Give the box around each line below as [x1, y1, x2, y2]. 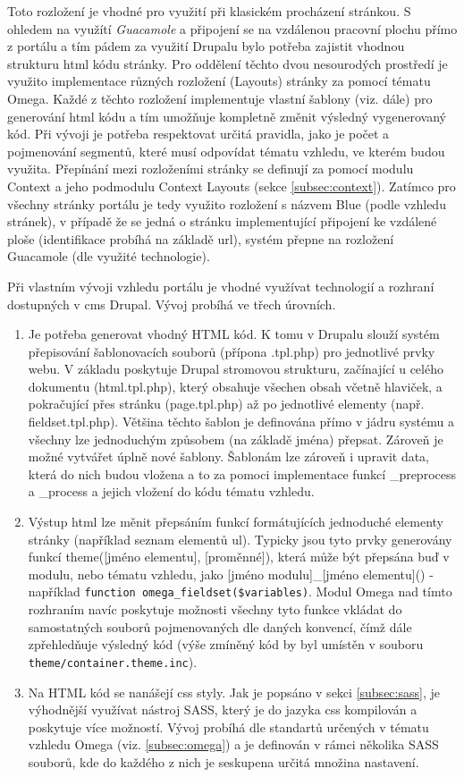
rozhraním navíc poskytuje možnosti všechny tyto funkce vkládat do [28, 600, 402, 619]
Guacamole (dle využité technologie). [7, 247, 210, 266]
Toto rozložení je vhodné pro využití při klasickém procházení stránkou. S [7, 2, 411, 20]
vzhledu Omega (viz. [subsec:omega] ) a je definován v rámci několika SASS [28, 735, 439, 754]
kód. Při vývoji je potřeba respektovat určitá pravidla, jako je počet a [7, 124, 390, 143]
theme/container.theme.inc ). [28, 652, 198, 671]
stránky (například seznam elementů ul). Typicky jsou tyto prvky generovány [28, 529, 452, 548]
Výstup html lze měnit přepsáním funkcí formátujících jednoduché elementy [28, 512, 443, 531]
